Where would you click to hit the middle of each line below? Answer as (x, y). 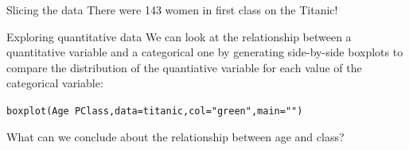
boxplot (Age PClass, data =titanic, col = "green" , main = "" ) (155, 111)
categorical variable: (55, 83)
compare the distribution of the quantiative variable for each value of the (184, 67)
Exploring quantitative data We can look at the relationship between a (179, 36)
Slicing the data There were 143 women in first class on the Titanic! (172, 10)
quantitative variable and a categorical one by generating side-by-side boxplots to (205, 52)
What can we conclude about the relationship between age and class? (175, 136)
